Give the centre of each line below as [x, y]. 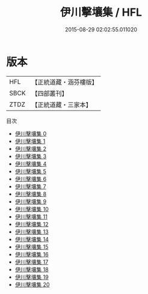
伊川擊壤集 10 [32, 209]
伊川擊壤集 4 [31, 164]
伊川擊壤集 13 [32, 232]
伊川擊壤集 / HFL [101, 12]
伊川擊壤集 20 [32, 284]
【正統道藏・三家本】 [62, 104]
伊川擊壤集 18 [32, 269]
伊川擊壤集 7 [30, 186]
